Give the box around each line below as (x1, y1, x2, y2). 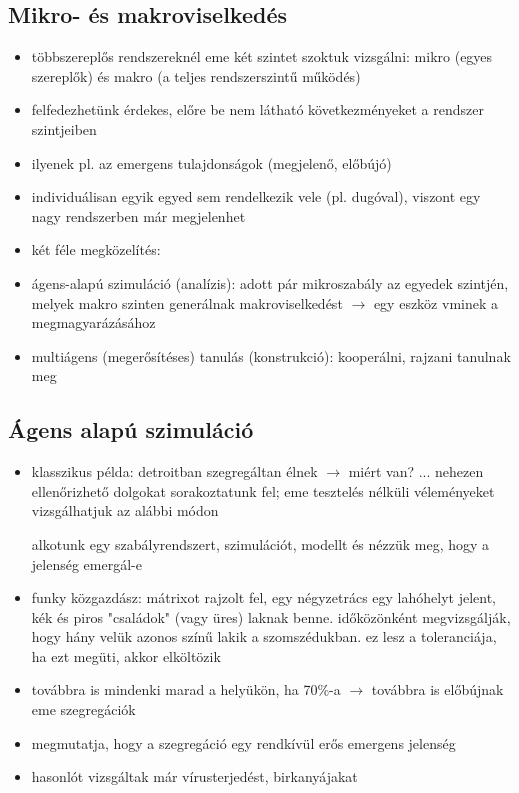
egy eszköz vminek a (373, 292, 498, 313)
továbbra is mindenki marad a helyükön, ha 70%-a (31, 679, 341, 700)
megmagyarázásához (31, 312, 156, 333)
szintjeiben (31, 118, 97, 139)
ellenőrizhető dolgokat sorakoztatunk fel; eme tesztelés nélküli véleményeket (31, 480, 495, 501)
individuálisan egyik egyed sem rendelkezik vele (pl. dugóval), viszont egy (31, 186, 481, 207)
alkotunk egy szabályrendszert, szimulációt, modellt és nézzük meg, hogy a (31, 533, 490, 554)
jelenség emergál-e (31, 553, 142, 574)
